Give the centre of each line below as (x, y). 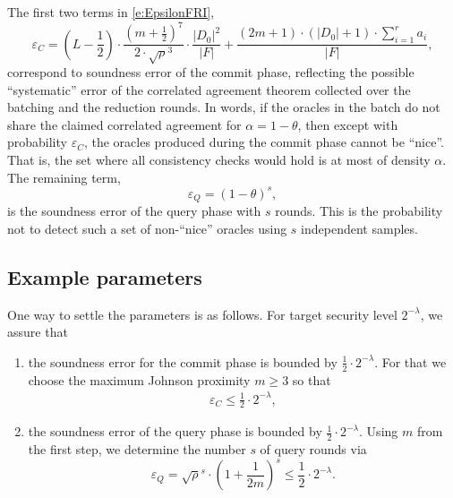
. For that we (410, 361)
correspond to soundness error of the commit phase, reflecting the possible (211, 72)
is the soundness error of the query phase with (134, 211)
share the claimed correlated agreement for (124, 124)
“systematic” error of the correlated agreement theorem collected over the (209, 89)
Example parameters (105, 276)
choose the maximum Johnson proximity (139, 379)
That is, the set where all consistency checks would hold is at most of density (219, 159)
